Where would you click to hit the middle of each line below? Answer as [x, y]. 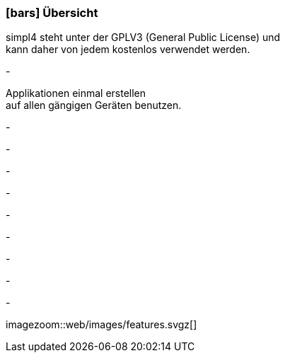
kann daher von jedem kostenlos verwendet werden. [128, 50]
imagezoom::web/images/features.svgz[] [101, 325]
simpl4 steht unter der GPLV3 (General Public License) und [143, 37]
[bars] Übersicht [52, 13]
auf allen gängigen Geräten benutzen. [94, 105]
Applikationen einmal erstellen [76, 93]
